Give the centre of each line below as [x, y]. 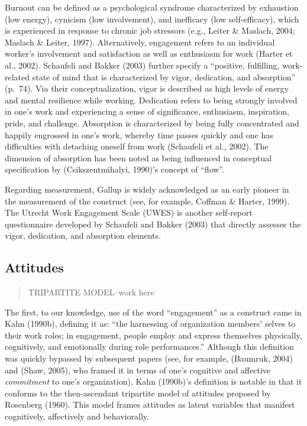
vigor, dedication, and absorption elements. [83, 235]
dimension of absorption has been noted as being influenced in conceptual [138, 157]
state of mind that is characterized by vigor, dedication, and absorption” [164, 77]
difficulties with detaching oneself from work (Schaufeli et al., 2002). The [137, 146]
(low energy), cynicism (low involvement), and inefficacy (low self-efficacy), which [152, 19]
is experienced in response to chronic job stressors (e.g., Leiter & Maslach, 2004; [150, 30]
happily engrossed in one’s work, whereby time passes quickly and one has [139, 134]
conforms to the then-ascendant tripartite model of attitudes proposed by [138, 393]
